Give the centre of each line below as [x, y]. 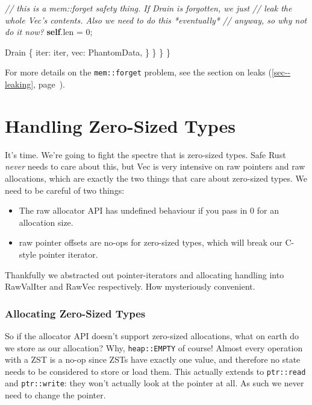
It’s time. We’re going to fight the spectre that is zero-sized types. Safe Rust [145, 154]
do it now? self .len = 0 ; [49, 32]
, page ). [49, 84]
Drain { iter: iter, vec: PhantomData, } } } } [88, 52]
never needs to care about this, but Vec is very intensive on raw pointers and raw [155, 166]
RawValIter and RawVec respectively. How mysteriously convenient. [130, 286]
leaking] [19, 84]
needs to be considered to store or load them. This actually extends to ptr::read [155, 371]
